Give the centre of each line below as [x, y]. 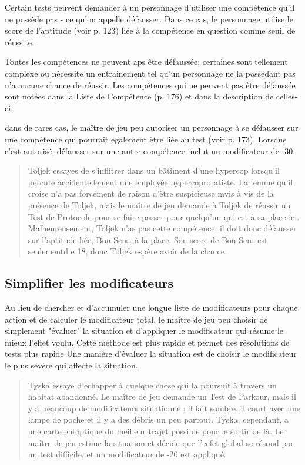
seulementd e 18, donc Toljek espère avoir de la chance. [127, 251]
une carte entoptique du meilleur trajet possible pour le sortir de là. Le [156, 431]
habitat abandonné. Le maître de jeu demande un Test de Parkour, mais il [162, 396]
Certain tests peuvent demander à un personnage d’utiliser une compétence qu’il [150, 7]
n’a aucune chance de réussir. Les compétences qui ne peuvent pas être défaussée [150, 84]
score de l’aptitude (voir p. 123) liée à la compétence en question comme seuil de [150, 30]
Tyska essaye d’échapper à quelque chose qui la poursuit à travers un [152, 385]
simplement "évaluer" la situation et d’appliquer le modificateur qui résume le [144, 331]
